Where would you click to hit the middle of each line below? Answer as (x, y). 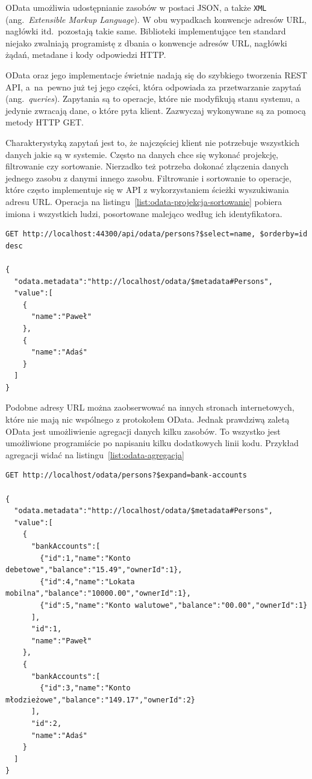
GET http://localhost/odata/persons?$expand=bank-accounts (126, 475)
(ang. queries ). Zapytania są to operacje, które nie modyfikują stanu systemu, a (153, 99)
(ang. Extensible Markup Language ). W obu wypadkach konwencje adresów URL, (156, 19)
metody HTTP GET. (45, 122)
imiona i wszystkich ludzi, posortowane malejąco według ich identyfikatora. (144, 213)
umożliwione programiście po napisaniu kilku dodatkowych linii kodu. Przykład (152, 443)
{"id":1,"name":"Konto (85, 558)
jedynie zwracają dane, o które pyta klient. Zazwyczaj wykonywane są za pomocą (156, 110)
